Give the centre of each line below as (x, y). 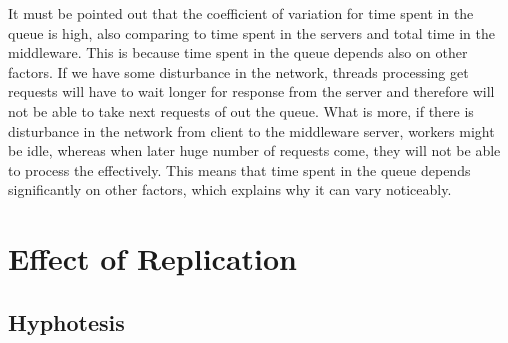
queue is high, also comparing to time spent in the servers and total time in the (251, 32)
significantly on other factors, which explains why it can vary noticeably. (230, 189)
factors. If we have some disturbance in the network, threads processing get (238, 71)
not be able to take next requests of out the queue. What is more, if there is (241, 110)
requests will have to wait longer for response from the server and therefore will (251, 91)
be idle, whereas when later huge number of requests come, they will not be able (254, 150)
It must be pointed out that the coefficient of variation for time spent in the (241, 13)
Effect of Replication (152, 258)
